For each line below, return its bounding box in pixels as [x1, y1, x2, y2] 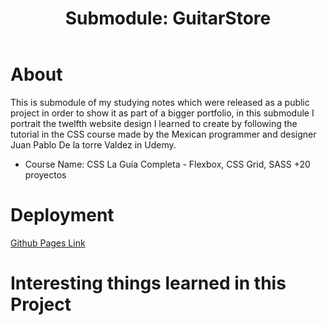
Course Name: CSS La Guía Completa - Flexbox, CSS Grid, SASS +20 [24, 158, 311, 170]
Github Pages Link [10, 237, 86, 249]
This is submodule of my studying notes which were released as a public [10, 96, 310, 108]
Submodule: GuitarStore [64, 7, 272, 30]
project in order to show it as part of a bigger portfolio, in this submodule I [10, 107, 315, 119]
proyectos [24, 168, 67, 181]
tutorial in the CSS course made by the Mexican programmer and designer [10, 128, 317, 140]
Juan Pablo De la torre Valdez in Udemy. [10, 138, 177, 151]
